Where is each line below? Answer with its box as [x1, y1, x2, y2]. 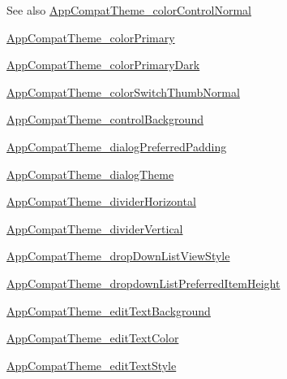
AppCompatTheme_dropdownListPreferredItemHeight [6, 274, 281, 291]
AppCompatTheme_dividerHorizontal [6, 193, 196, 210]
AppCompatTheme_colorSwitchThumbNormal [6, 83, 240, 100]
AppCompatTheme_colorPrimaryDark [6, 56, 200, 73]
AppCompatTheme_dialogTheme [6, 165, 174, 182]
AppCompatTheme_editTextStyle [6, 356, 177, 373]
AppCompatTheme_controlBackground [6, 111, 203, 128]
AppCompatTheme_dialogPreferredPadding [6, 137, 227, 155]
